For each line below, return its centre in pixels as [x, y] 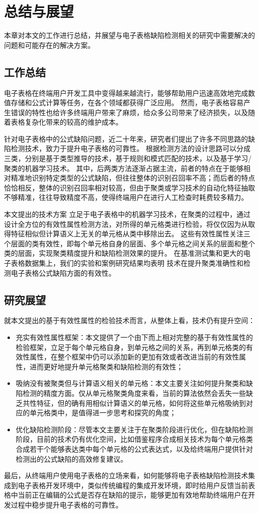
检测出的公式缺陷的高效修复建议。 [71, 458]
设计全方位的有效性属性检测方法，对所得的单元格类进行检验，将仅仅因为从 [126, 224]
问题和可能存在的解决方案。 [49, 45]
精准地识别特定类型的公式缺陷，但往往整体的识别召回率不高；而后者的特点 [133, 178]
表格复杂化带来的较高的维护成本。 [66, 122]
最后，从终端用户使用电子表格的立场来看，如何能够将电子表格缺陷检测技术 [126, 475]
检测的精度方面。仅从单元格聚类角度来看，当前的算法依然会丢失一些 [134, 393]
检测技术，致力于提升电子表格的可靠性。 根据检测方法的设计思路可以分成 [130, 148]
